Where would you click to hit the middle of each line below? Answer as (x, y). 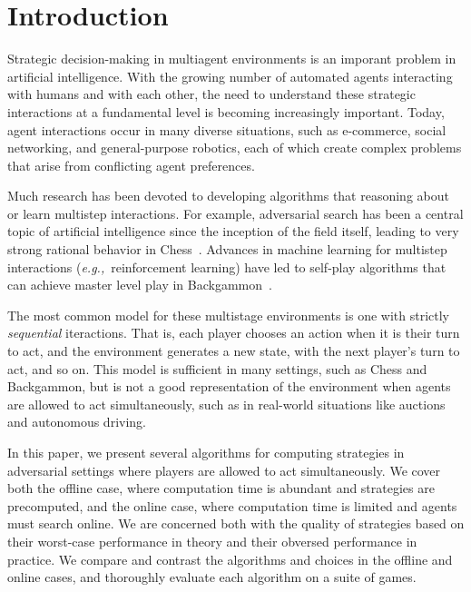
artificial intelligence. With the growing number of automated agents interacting (230, 76)
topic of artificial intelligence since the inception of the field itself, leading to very (233, 231)
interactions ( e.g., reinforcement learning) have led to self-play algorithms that (227, 266)
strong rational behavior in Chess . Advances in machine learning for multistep (227, 249)
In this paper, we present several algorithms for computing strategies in (206, 452)
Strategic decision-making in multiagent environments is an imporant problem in (232, 59)
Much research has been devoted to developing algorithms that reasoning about (228, 196)
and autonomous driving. (77, 422)
